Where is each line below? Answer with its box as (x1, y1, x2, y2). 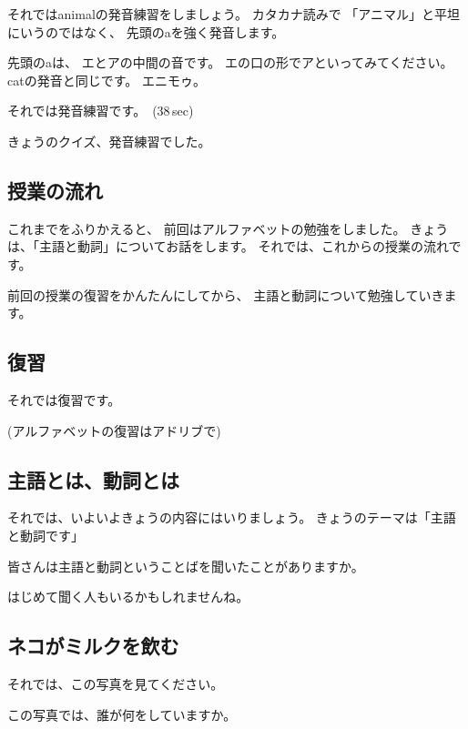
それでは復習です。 (7, 390, 121, 409)
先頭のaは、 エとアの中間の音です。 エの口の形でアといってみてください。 (7, 53, 453, 72)
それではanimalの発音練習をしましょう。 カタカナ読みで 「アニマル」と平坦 (7, 5, 461, 23)
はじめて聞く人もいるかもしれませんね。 (7, 587, 249, 606)
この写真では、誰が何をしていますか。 (7, 704, 237, 724)
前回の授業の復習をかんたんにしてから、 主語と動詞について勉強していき (7, 285, 444, 304)
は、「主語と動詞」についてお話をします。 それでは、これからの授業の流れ (7, 237, 449, 256)
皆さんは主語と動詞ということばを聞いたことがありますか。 (7, 556, 364, 575)
